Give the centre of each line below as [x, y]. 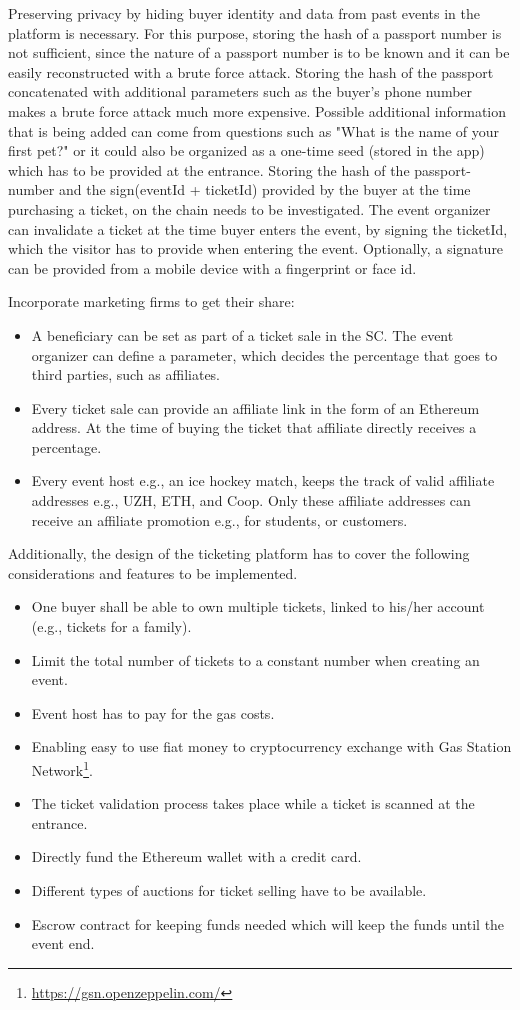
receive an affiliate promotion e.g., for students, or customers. [219, 519]
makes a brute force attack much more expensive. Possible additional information [257, 110]
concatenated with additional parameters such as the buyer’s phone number [240, 91]
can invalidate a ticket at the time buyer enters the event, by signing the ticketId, [258, 228]
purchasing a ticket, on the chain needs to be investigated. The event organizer [249, 208]
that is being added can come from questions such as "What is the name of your [254, 130]
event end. [63, 943]
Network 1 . [62, 768]
